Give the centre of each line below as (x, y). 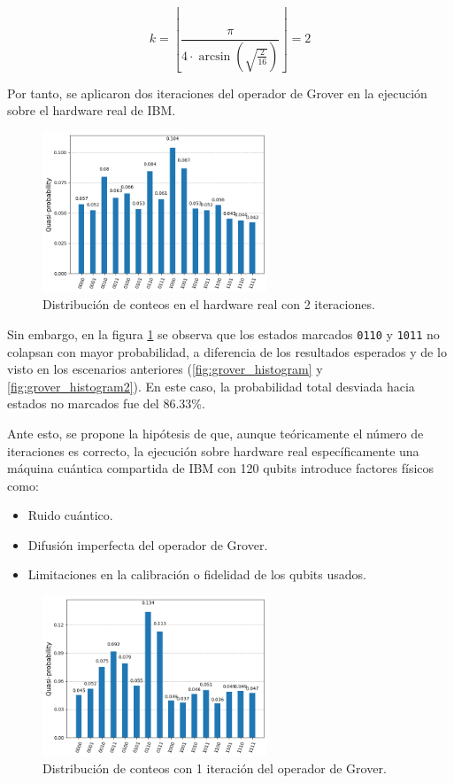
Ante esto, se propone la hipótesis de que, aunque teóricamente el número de (215, 433)
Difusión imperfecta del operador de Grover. (148, 544)
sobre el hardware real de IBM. (92, 110)
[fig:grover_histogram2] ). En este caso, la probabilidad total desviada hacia (211, 386)
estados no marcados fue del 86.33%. (106, 403)
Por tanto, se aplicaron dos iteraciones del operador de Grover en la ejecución (217, 93)
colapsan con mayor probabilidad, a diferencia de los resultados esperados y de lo (227, 351)
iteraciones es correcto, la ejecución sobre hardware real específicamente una (213, 450)
